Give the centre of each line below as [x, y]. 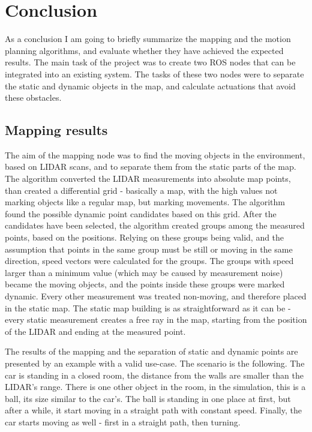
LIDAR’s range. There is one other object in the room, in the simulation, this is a [155, 387]
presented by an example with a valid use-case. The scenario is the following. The [155, 363]
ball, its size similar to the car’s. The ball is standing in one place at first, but [148, 398]
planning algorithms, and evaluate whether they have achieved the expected [144, 50]
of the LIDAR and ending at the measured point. [95, 331]
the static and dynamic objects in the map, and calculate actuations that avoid [150, 85]
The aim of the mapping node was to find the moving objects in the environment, [155, 154]
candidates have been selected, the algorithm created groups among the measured [155, 225]
